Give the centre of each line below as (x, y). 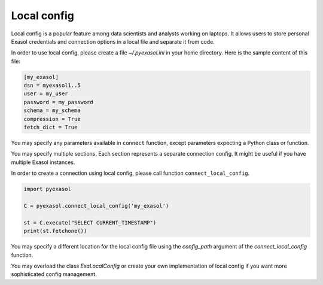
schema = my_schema (52, 110)
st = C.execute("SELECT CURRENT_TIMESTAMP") (90, 222)
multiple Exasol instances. (43, 162)
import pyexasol (48, 189)
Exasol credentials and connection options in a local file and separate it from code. (113, 41)
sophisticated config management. (54, 274)
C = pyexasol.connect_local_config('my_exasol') (96, 206)
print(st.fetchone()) (55, 231)
